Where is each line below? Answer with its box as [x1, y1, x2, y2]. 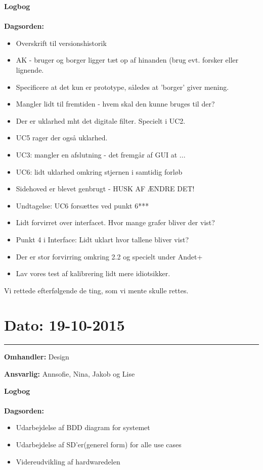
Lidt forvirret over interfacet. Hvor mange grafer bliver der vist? [16, 217, 215, 228]
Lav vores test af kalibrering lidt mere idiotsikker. [16, 268, 170, 279]
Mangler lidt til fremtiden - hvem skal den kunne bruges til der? [16, 98, 215, 109]
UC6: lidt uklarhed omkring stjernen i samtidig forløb [16, 166, 183, 177]
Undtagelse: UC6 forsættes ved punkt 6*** [16, 200, 149, 211]
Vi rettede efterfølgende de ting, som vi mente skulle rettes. [4, 285, 189, 295]
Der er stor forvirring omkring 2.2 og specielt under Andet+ [16, 251, 203, 262]
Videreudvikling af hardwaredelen [16, 456, 120, 466]
